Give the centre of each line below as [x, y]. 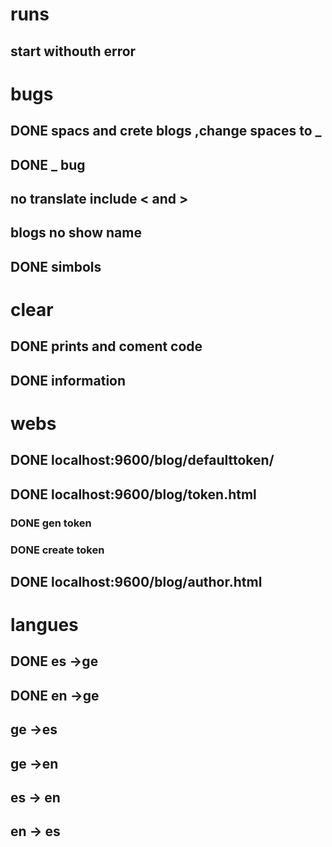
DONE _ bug [48, 164]
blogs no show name [76, 233]
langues [44, 625]
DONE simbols [56, 266]
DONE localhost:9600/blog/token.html [133, 494]
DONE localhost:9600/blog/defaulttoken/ [142, 460]
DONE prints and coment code [106, 346]
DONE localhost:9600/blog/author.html [136, 581]
